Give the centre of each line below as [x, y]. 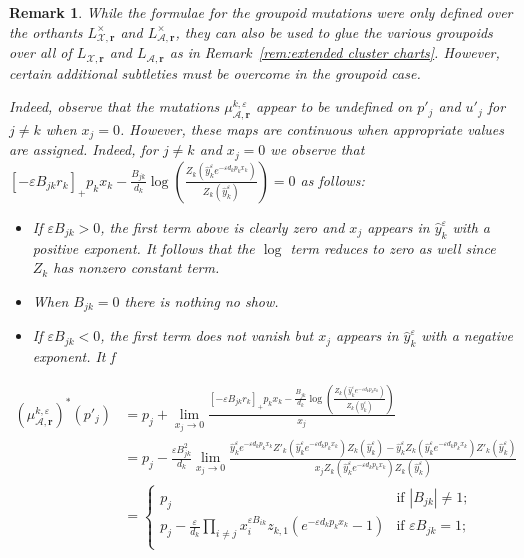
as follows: [332, 179]
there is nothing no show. [201, 300]
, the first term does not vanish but [207, 335]
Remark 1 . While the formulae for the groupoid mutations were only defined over [261, 12]
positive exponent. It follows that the [143, 247]
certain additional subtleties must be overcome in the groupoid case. [215, 72]
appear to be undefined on [334, 106]
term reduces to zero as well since [393, 247]
